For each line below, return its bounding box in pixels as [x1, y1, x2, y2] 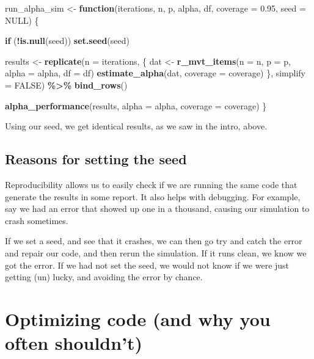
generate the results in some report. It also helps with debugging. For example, [5, 190, 301, 203]
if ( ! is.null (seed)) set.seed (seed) [5, 34, 130, 47]
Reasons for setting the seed [5, 150, 187, 169]
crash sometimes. [5, 214, 68, 227]
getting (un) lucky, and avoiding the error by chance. [5, 270, 203, 283]
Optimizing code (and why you [5, 306, 271, 331]
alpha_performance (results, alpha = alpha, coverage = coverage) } [5, 99, 267, 112]
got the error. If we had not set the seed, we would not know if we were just [5, 258, 290, 271]
